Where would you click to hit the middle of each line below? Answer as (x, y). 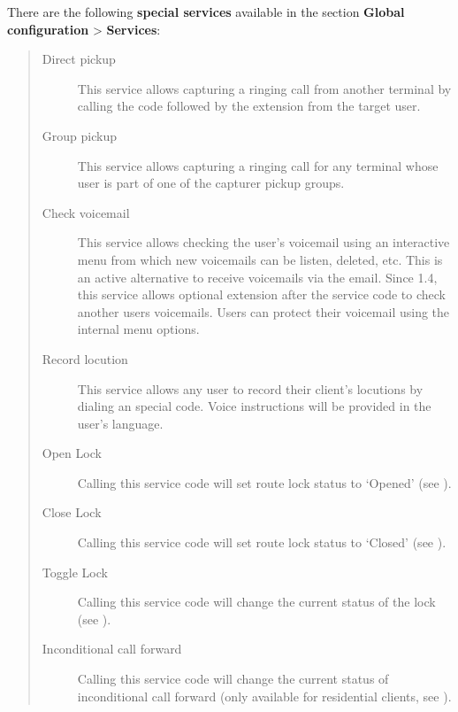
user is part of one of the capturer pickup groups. (211, 183)
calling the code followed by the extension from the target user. (249, 106)
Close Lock (72, 512)
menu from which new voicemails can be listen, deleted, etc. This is (260, 259)
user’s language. (120, 423)
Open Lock (72, 453)
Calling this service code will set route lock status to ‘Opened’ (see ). (264, 482)
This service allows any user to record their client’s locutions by (250, 388)
